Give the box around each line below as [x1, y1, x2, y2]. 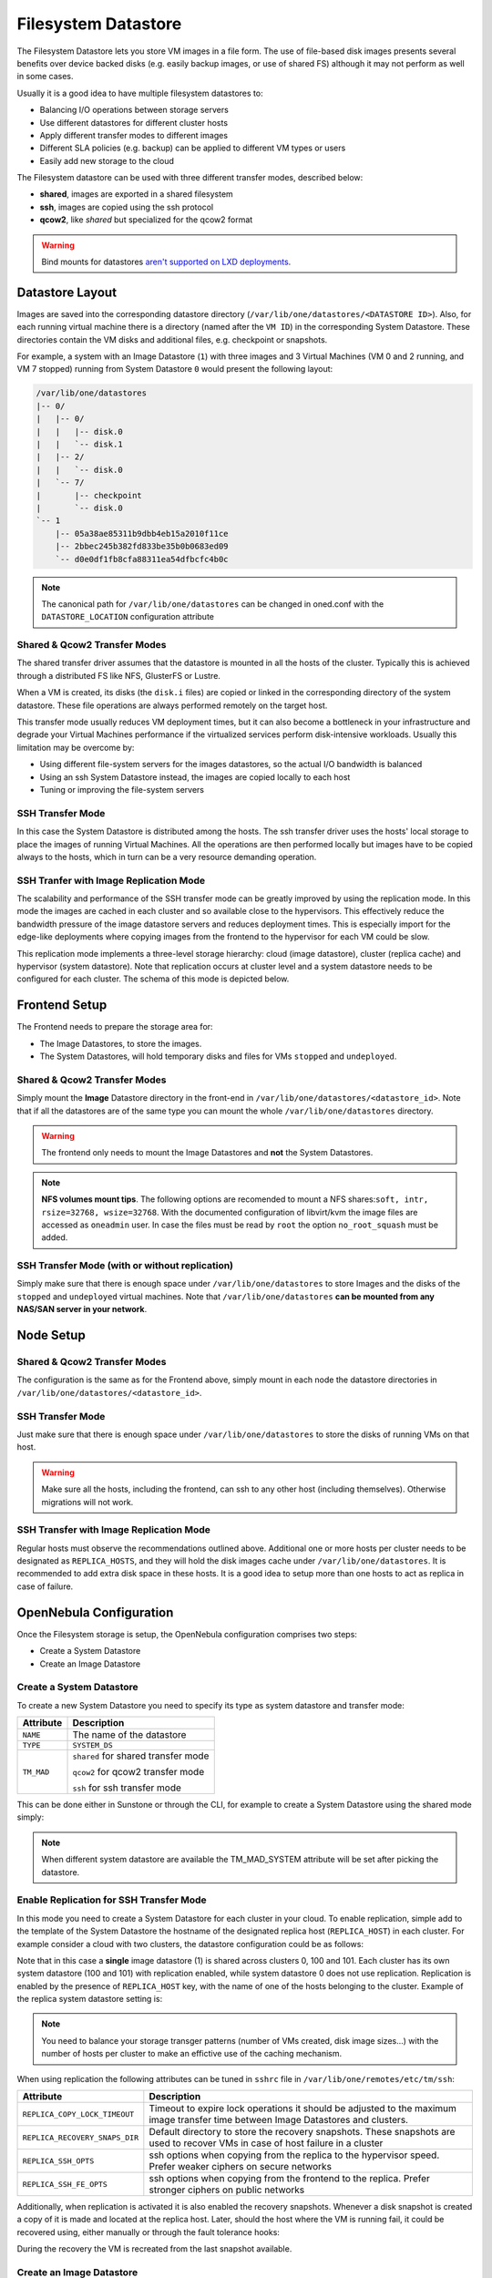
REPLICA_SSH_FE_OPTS [22, 2179, 108, 2189]
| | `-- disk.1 [36, 439, 123, 450]
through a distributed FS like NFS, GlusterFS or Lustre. [16, 670, 220, 681]
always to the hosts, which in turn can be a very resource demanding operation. [16, 851, 317, 862]
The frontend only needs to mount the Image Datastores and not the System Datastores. [41, 1147, 374, 1158]
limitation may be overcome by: [16, 742, 135, 753]
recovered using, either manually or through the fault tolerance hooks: [16, 2226, 280, 2237]
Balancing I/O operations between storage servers [39, 105, 230, 116]
